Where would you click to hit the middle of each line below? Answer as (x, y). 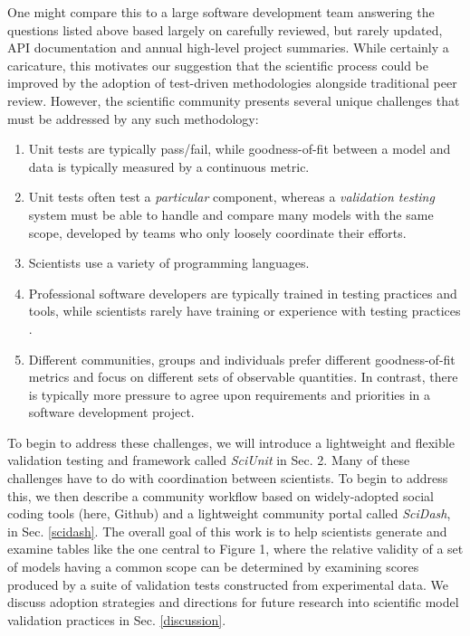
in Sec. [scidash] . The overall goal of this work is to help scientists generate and (227, 531)
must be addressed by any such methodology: (133, 118)
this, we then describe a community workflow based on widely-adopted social (221, 495)
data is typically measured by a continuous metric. (169, 166)
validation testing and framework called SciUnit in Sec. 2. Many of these (209, 460)
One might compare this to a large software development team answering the (221, 12)
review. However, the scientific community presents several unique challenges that (234, 100)
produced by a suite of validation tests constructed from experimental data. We (228, 584)
